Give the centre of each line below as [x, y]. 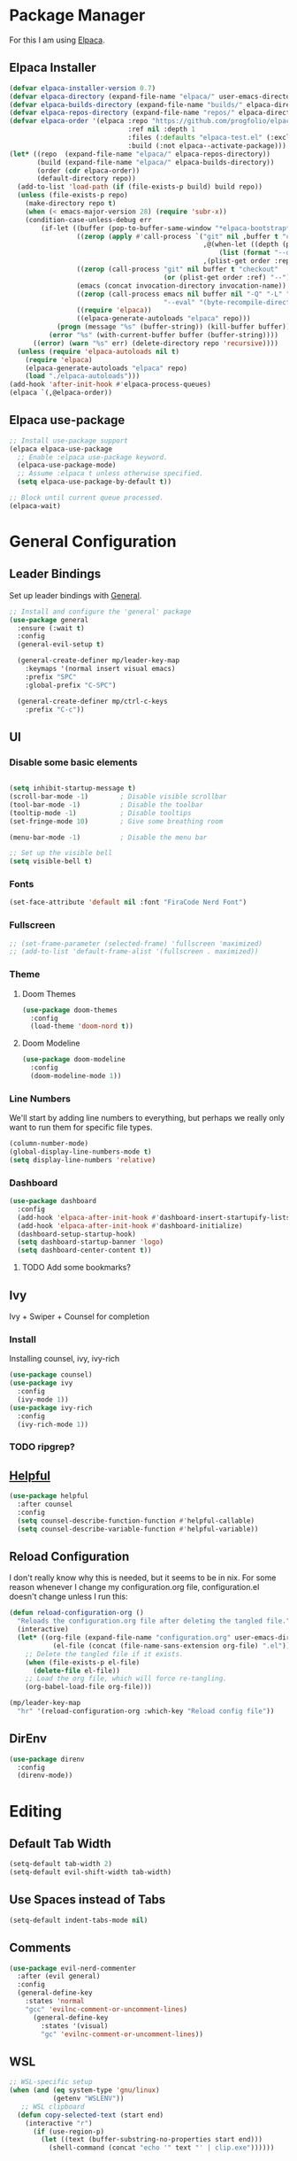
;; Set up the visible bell [61, 853]
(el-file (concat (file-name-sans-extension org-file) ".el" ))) [173, 1646]
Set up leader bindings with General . [76, 595]
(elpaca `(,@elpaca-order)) [61, 393]
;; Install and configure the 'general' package [100, 612]
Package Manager [77, 15]
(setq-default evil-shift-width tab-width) [91, 1872]
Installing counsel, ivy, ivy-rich [65, 1359]
